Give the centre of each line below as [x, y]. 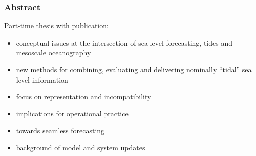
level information [42, 79]
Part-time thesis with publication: [56, 26]
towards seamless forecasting [60, 130]
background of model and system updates [80, 147]
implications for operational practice [72, 113]
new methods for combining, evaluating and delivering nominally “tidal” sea [134, 69]
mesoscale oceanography [53, 52]
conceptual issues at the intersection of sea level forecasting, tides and [124, 42]
